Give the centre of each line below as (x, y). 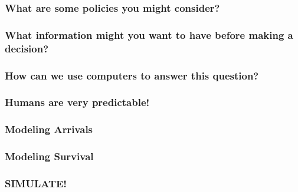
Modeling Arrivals (49, 129)
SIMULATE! (36, 183)
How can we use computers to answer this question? (132, 75)
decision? (27, 48)
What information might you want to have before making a (149, 34)
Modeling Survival (49, 156)
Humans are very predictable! (77, 102)
